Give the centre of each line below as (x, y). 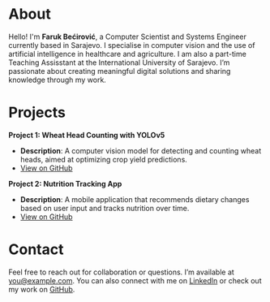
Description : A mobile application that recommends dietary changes (135, 199)
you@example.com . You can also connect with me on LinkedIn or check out (135, 280)
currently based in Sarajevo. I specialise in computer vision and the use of (132, 45)
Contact (36, 250)
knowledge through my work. (58, 80)
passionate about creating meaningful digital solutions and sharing (120, 71)
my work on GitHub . (42, 289)
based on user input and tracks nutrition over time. (105, 208)
